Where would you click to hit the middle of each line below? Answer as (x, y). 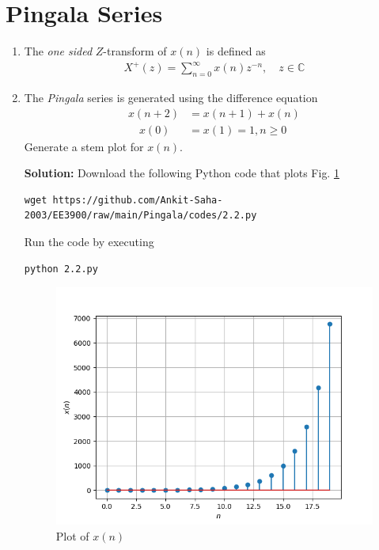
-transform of (135, 51)
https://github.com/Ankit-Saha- (138, 200)
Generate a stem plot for (84, 146)
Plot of (72, 536)
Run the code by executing (89, 242)
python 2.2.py (61, 269)
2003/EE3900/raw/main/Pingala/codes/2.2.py (140, 216)
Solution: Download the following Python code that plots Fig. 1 (182, 173)
